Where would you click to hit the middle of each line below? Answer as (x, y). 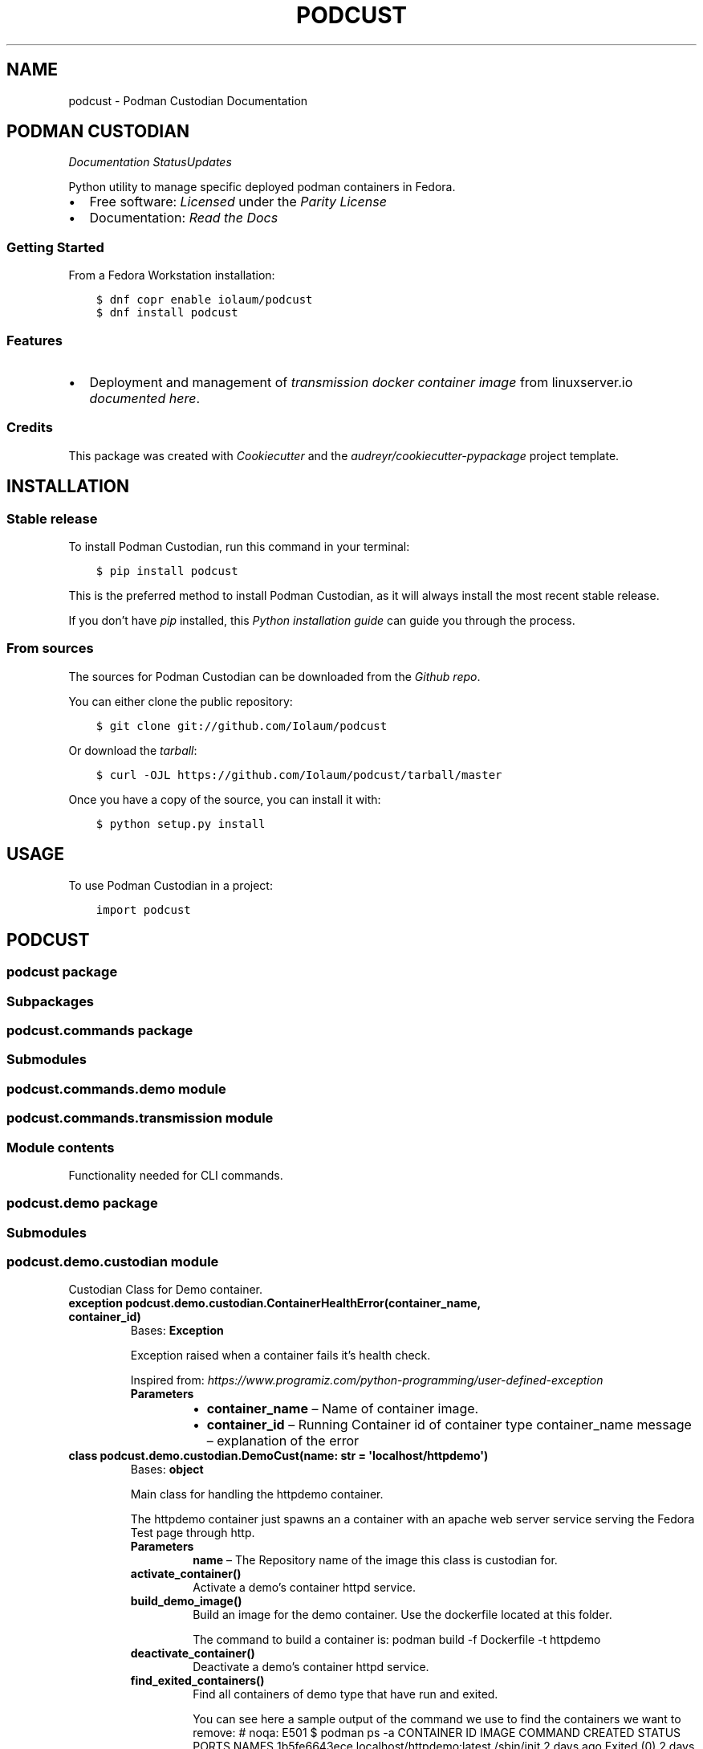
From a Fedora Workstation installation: (172, 275)
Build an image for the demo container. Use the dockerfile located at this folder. (402, 1615)
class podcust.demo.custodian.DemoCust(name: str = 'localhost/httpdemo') (278, 1456)
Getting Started (55, 247)
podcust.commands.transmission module (140, 1118)
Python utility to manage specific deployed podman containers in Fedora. (262, 187)
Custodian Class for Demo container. (166, 1290)
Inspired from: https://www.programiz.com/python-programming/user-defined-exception (367, 1380)
